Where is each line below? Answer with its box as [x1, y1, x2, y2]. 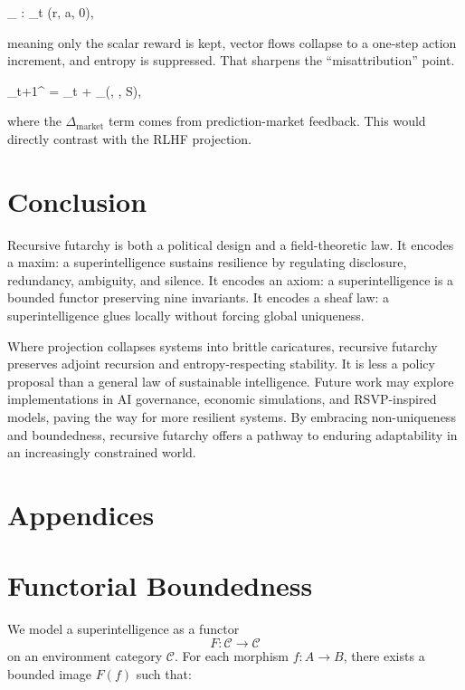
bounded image [7, 664, 91, 683]
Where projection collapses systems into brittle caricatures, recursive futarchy [7, 336, 438, 355]
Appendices [7, 496, 155, 532]
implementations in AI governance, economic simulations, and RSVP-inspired [7, 389, 437, 408]
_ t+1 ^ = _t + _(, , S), [7, 81, 142, 100]
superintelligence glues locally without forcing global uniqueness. [7, 306, 365, 325]
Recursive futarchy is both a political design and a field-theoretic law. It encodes [7, 235, 454, 254]
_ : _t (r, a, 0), [7, 3, 94, 21]
